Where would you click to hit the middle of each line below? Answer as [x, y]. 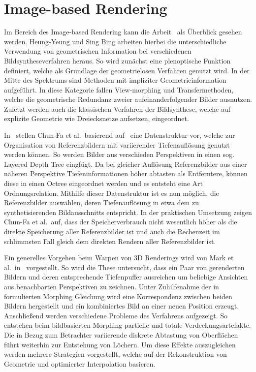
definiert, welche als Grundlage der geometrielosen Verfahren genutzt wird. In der [127, 70]
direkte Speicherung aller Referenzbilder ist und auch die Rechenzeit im [112, 231]
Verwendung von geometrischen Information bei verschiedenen [98, 51]
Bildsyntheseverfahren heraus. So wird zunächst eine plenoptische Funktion [117, 60]
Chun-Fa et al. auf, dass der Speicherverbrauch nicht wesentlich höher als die [121, 222]
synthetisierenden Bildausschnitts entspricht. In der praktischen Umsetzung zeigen [128, 212]
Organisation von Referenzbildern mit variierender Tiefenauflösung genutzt [117, 144]
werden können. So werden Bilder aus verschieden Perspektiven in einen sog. [119, 154]
